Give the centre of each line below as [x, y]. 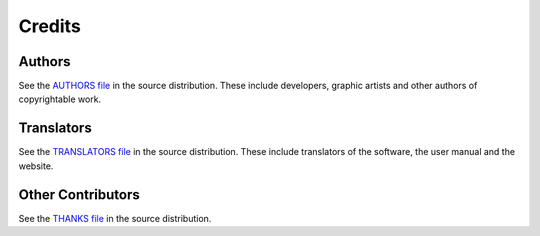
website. [36, 166]
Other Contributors [79, 194]
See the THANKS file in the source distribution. [115, 218]
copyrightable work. [60, 99]
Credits [50, 26]
